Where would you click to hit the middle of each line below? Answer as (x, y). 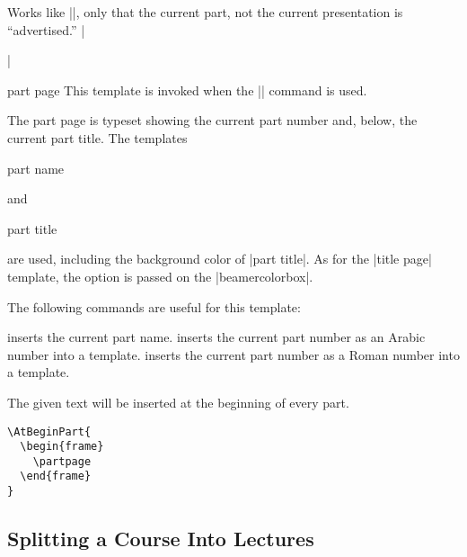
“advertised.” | (46, 29)
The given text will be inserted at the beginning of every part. (178, 402)
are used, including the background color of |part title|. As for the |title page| (220, 259)
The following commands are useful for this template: (154, 306)
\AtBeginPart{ (49, 431)
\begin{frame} (62, 447)
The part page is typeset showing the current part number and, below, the (212, 120)
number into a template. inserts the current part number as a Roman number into (233, 354)
